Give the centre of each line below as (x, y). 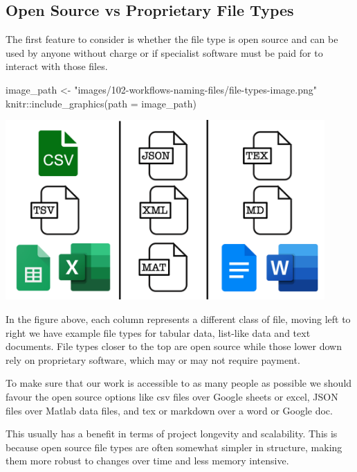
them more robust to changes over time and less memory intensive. (147, 461)
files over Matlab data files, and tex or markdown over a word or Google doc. (169, 410)
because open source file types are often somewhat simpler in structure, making (174, 447)
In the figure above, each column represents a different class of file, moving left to (178, 318)
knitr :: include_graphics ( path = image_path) (101, 103)
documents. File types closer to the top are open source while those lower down (174, 346)
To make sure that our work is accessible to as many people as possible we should (179, 383)
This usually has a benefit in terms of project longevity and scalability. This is (172, 434)
